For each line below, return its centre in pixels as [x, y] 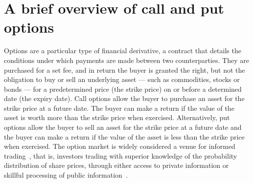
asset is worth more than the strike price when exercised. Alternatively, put [117, 117]
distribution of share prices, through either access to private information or [116, 165]
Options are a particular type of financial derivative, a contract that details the [123, 51]
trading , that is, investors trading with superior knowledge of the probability [121, 155]
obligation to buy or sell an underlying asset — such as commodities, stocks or [122, 79]
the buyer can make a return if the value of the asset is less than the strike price [124, 136]
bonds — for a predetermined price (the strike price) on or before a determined [123, 89]
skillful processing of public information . [66, 175]
